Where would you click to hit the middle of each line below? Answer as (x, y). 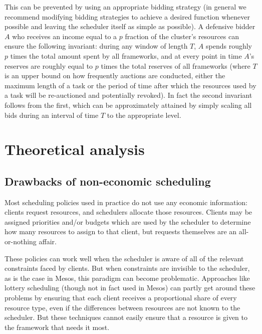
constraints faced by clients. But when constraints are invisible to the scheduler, (127, 268)
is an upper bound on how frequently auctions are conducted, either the (115, 75)
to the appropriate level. (144, 115)
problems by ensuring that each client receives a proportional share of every (121, 298)
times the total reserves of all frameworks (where (176, 65)
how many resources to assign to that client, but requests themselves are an (121, 231)
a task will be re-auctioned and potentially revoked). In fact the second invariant (128, 95)
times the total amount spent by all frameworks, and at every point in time (126, 55)
